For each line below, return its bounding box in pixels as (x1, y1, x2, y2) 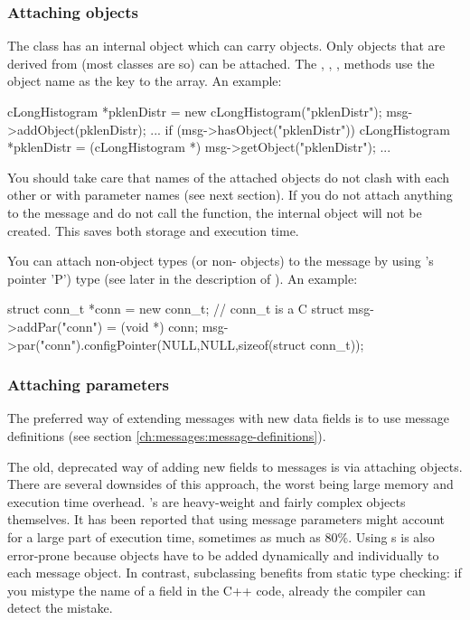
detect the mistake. (7, 598, 113, 617)
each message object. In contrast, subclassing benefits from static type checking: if (7, 563, 462, 582)
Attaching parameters (7, 373, 170, 396)
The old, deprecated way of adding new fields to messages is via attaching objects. (7, 456, 463, 475)
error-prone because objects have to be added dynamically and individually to (7, 545, 439, 564)
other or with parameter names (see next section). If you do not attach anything (7, 185, 453, 204)
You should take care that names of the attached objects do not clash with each (7, 167, 450, 186)
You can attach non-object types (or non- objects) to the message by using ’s (7, 251, 434, 270)
